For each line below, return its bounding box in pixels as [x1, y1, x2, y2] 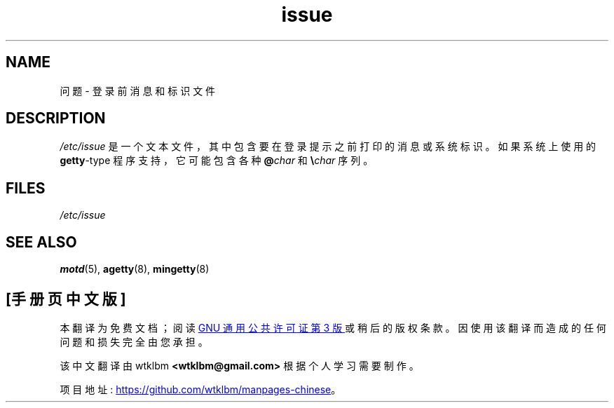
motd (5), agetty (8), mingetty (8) [60, 263, 210, 276]
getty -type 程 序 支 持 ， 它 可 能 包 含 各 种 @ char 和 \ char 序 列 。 [60, 154, 374, 167]
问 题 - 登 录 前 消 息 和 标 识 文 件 [60, 84, 216, 97]
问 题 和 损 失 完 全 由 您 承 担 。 [60, 335, 208, 348]
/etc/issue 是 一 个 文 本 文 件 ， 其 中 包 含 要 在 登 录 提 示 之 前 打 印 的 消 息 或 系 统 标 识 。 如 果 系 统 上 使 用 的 [60, 140, 596, 153]
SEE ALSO [6, 233, 77, 251]
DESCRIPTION [6, 109, 106, 128]
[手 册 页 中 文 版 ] [6, 290, 126, 308]
